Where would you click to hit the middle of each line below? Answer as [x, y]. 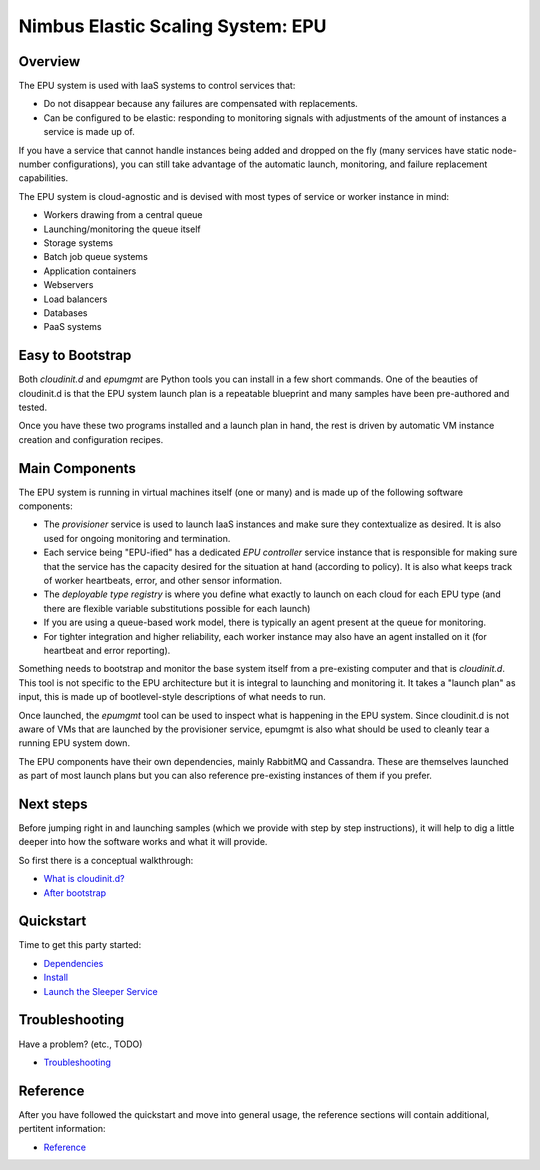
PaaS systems [72, 327]
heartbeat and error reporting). [107, 650]
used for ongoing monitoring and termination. [137, 538]
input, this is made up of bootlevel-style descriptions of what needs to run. [172, 697]
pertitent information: [62, 1129]
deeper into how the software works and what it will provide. [143, 842]
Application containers [90, 271]
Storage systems [78, 242]
